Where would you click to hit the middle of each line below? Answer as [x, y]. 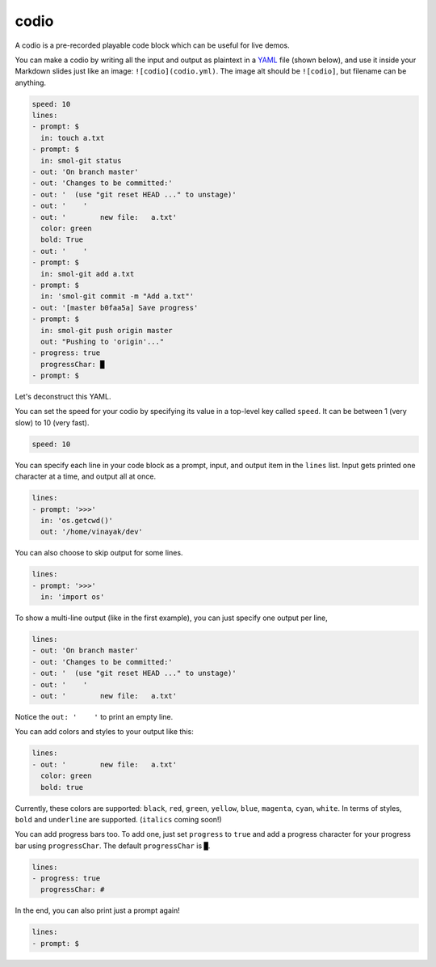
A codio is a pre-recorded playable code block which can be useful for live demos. [152, 45]
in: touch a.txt [73, 138]
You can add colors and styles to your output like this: [104, 732]
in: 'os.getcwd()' [77, 520]
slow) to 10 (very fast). [52, 422]
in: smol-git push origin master [107, 330]
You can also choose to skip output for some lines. [99, 553]
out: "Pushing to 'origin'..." [103, 341]
